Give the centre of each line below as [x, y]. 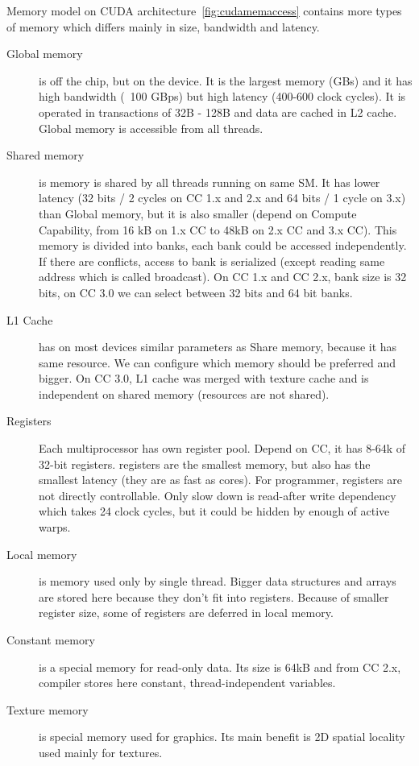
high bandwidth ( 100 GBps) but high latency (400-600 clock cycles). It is [222, 96]
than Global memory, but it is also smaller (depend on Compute [198, 213]
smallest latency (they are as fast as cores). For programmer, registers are [221, 480]
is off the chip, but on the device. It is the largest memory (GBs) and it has [226, 80]
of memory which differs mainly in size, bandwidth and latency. [163, 26]
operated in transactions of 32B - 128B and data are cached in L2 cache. [218, 112]
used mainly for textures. [101, 752]
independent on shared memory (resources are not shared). [184, 393]
